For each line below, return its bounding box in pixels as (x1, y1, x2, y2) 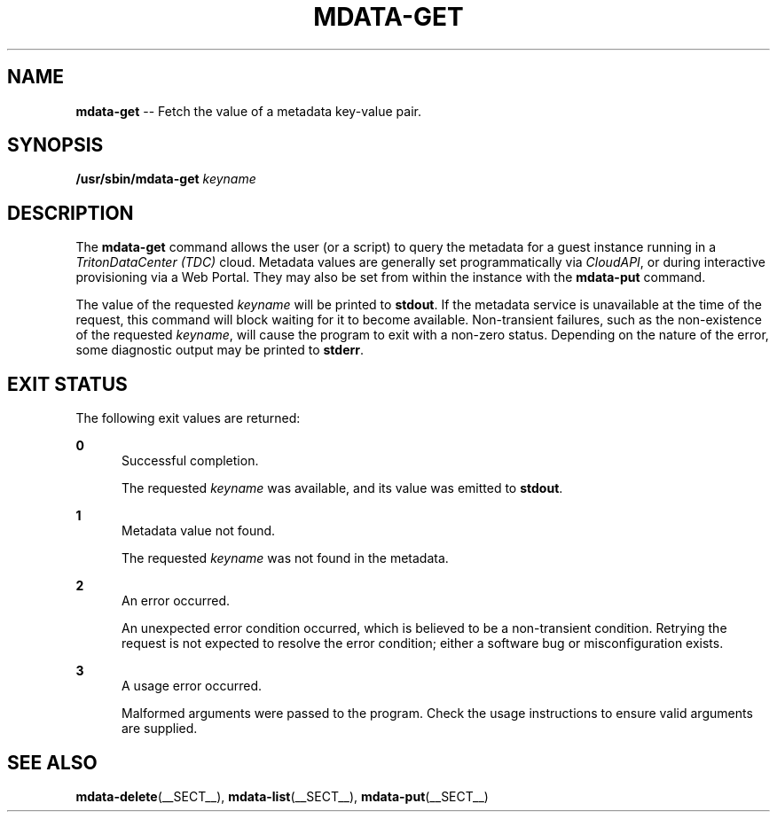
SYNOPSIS (7, 134, 104, 157)
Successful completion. (122, 453, 259, 469)
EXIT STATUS (7, 372, 128, 395)
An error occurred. (122, 593, 231, 609)
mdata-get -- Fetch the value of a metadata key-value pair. (75, 103, 421, 119)
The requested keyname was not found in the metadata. (122, 550, 449, 566)
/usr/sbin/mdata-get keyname (75, 171, 256, 187)
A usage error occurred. (122, 678, 263, 694)
